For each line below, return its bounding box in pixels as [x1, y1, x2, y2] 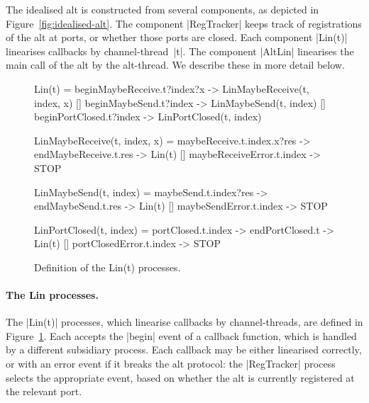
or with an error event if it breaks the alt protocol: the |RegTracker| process [6, 356, 336, 371]
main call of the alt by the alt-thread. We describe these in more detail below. [6, 57, 345, 72]
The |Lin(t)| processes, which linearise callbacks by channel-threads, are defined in [6, 314, 363, 329]
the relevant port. [6, 384, 82, 399]
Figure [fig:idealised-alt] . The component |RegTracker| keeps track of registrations [6, 16, 362, 30]
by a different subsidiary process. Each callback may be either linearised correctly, [6, 342, 362, 357]
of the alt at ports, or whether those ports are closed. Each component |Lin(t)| [6, 30, 348, 45]
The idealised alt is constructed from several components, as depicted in [6, 2, 319, 16]
